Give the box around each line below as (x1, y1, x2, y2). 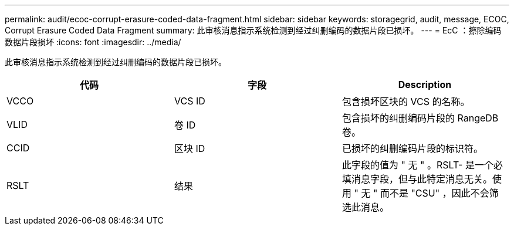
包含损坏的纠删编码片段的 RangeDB (341, 112, 499, 124)
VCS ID (174, 95, 205, 107)
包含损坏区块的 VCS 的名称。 (341, 96, 470, 107)
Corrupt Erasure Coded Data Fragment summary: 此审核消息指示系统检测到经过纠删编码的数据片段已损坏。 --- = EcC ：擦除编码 (5, 25, 502, 35)
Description (398, 79, 452, 90)
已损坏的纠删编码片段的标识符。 (341, 143, 483, 154)
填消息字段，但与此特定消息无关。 (341, 173, 492, 185)
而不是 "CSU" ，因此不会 (380, 187, 489, 199)
